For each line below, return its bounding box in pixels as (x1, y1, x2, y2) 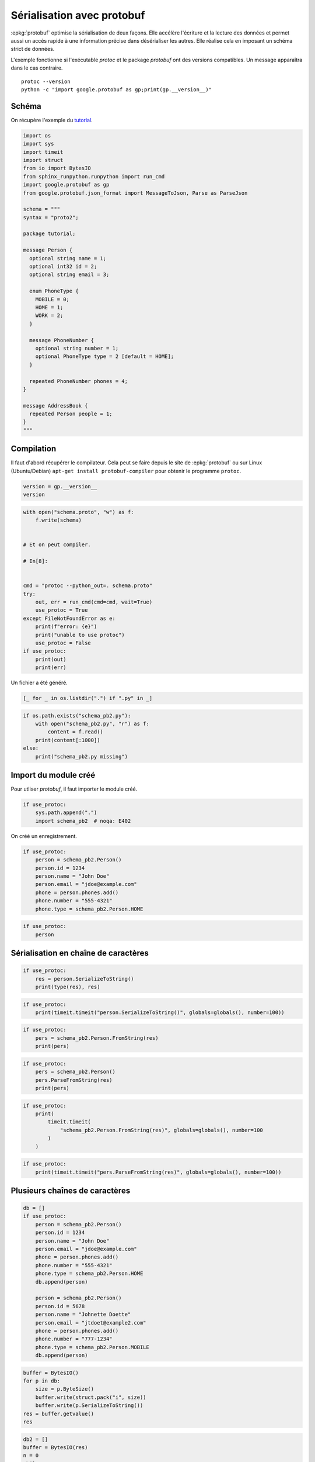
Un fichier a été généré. (10, 679, 68, 687)
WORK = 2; (35, 312, 64, 319)
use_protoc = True (35, 607, 88, 613)
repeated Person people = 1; (29, 411, 113, 418)
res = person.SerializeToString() (35, 975, 134, 982)
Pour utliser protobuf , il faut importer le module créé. (10, 785, 138, 792)
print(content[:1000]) (35, 737, 100, 743)
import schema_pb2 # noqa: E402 (35, 818, 131, 824)
